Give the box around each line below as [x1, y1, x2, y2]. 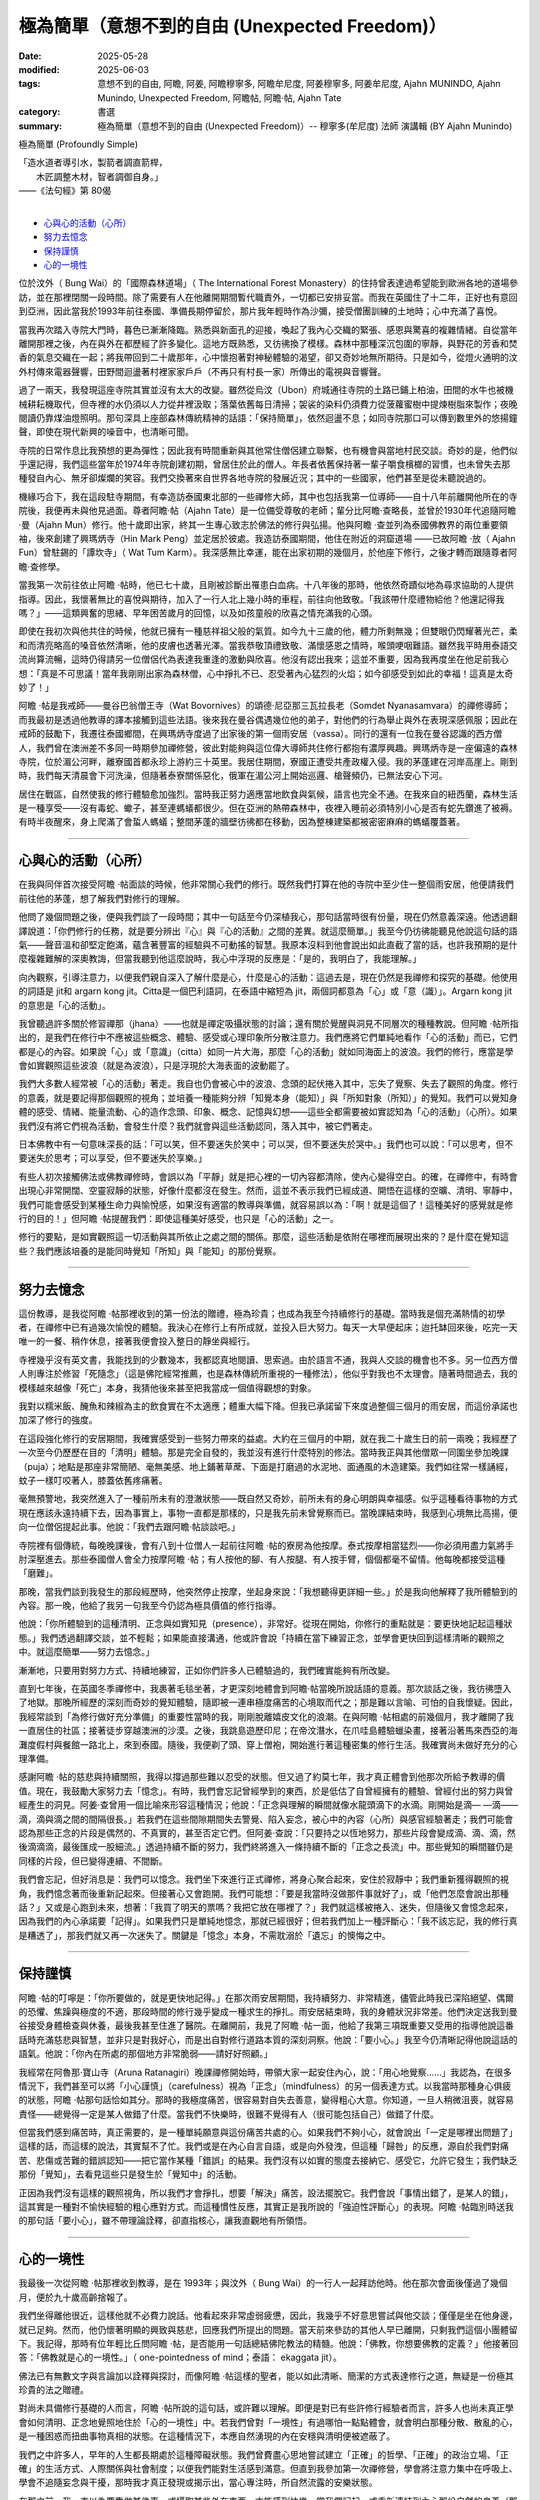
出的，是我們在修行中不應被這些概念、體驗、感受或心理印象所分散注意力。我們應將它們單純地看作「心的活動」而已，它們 [18, 1031, 518, 1044]
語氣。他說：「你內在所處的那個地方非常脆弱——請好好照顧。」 [18, 2048, 273, 2060]
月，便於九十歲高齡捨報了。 [18, 2291, 133, 2303]
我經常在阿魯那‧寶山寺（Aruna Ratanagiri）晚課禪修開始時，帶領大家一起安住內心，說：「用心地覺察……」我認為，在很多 [18, 2066, 512, 2078]
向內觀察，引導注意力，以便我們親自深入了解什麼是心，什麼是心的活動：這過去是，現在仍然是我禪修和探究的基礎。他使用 [18, 971, 518, 983]
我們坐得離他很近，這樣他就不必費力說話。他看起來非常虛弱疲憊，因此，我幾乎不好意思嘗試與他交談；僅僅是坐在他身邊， [18, 2310, 518, 2322]
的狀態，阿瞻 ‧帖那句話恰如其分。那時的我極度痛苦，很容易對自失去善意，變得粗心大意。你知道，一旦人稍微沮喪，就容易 [18, 2094, 514, 2106]
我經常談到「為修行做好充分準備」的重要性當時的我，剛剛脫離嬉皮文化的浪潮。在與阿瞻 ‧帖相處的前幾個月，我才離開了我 [18, 1710, 514, 1722]
